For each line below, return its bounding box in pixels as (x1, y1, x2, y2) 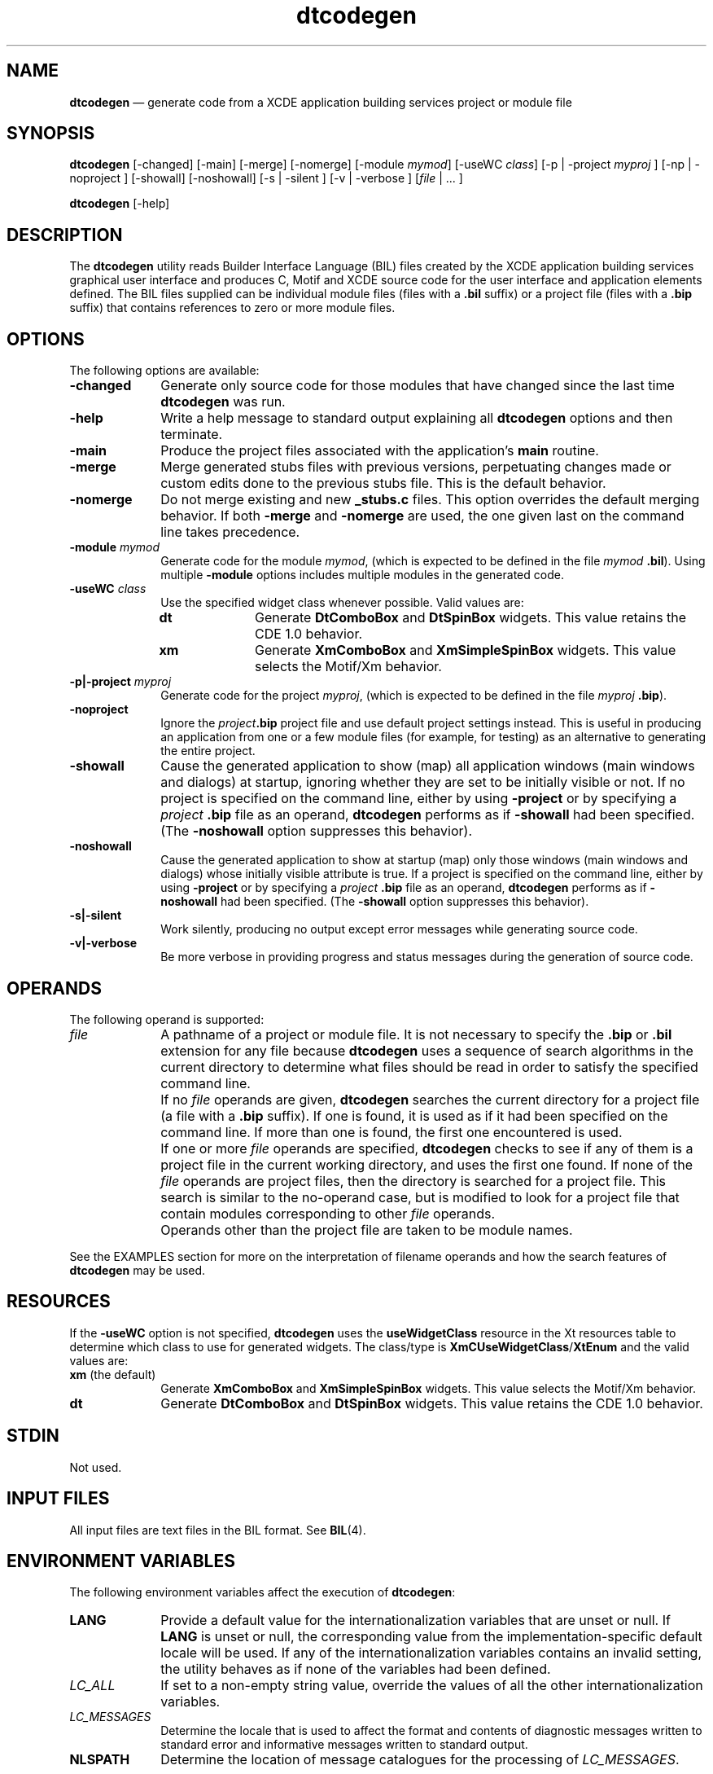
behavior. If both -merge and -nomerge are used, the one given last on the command (160, 507, 685, 525)
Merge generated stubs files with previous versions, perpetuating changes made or (160, 459, 671, 476)
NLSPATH (69, 1751, 130, 1768)
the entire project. (160, 744, 256, 758)
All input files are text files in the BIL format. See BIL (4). (69, 1522, 366, 1537)
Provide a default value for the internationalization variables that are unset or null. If (160, 1612, 671, 1629)
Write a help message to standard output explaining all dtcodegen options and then (160, 410, 673, 427)
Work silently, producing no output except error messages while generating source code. (160, 922, 638, 937)
